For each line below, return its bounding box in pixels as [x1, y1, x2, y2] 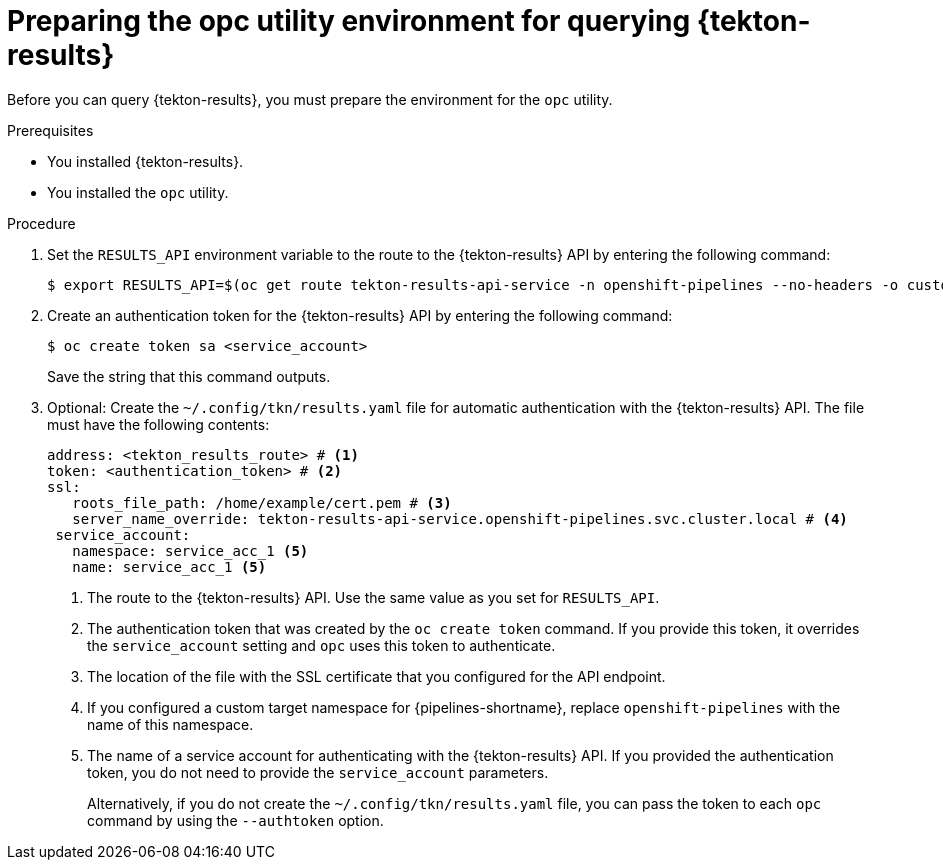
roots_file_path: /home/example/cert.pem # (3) [72, 494, 452, 511]
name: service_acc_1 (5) [72, 558, 267, 575]
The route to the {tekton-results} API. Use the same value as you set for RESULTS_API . [87, 588, 660, 606]
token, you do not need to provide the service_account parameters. [87, 763, 549, 781]
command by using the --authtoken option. [87, 811, 384, 829]
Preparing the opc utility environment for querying [7, 4, 691, 38]
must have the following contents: [47, 415, 270, 433]
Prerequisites [7, 121, 94, 139]
